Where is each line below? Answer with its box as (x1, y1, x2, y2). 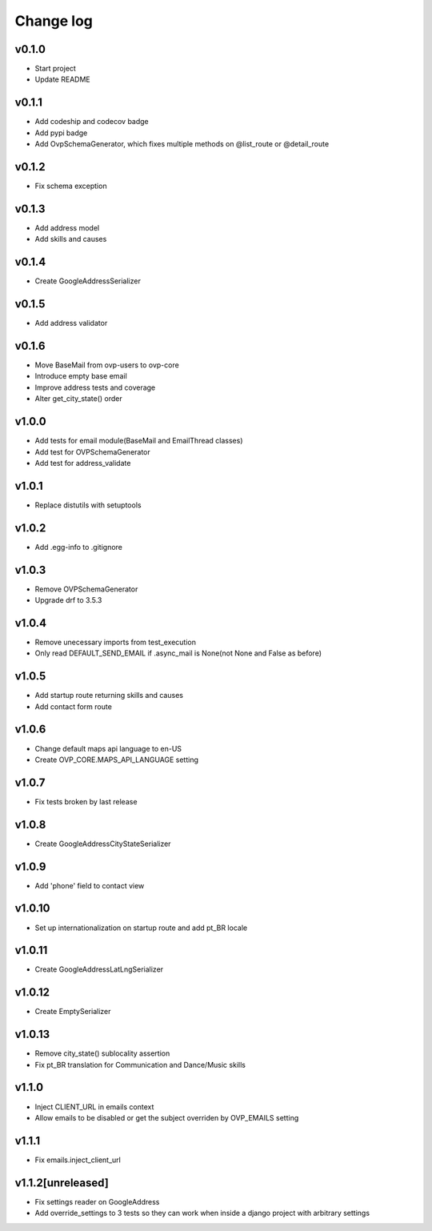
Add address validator (34, 319, 108, 328)
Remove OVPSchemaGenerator (34, 584, 138, 594)
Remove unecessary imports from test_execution (34, 637, 196, 647)
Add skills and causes (34, 235, 107, 244)
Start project (34, 64, 76, 74)
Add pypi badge (34, 128, 88, 138)
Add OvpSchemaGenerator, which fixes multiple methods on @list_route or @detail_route (34, 139, 330, 149)
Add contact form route (34, 701, 112, 712)
